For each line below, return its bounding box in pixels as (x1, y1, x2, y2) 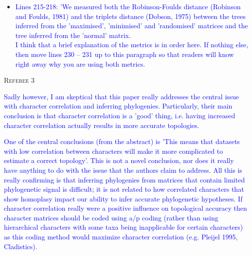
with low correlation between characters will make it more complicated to (4, 146, 223, 156)
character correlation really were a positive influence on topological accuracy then (4, 203, 247, 213)
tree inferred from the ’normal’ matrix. (15, 30, 131, 40)
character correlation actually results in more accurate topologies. (4, 120, 199, 130)
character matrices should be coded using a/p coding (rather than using (4, 212, 218, 222)
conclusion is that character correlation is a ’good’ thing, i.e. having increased (4, 110, 235, 120)
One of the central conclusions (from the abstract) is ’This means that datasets (4, 136, 240, 146)
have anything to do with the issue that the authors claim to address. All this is (4, 164, 242, 175)
